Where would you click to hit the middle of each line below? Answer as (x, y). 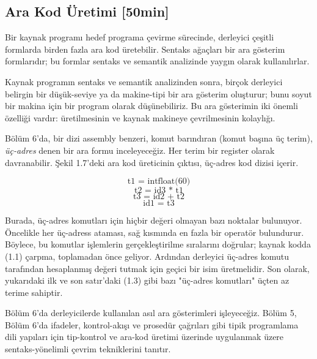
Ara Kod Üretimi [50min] (87, 11)
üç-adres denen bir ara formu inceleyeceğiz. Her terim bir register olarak (140, 150)
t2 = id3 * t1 (159, 191)
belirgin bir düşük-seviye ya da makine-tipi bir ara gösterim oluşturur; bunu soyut (158, 93)
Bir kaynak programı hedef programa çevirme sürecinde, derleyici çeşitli (140, 37)
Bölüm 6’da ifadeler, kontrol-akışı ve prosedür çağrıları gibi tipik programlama (152, 324)
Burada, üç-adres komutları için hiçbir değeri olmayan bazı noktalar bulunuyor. (154, 220)
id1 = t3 (159, 204)
